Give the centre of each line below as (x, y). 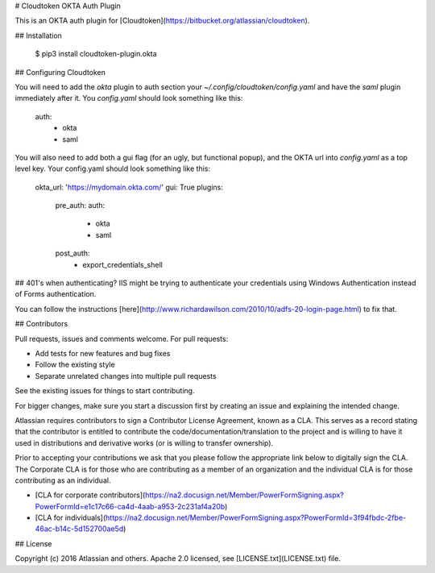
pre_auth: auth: (80, 206)
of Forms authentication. (56, 294)
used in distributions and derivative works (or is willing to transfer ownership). (144, 442)
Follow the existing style (75, 365)
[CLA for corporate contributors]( (90, 495)
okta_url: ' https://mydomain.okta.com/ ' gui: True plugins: (129, 187)
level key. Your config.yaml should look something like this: (113, 168)
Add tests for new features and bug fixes (103, 353)
